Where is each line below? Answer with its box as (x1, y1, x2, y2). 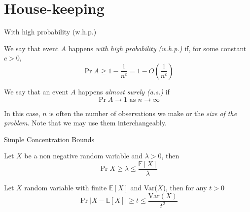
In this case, (4, 108, 40, 118)
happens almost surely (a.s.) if (78, 86, 170, 96)
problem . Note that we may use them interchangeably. (4, 118, 167, 128)
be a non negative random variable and (24, 151, 143, 161)
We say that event (4, 43, 59, 53)
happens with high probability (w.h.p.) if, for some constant (68, 43, 247, 53)
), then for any (163, 182, 207, 192)
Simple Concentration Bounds (4, 134, 95, 144)
